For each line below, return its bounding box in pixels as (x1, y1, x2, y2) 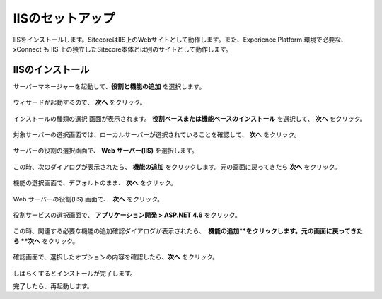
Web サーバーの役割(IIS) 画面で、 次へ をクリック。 (13, 194, 164, 203)
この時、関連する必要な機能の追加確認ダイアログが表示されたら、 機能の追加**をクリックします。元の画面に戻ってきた (13, 227, 364, 235)
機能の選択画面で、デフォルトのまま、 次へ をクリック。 (13, 179, 177, 187)
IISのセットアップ (13, 11, 116, 26)
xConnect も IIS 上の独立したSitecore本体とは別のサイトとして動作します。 (13, 45, 233, 53)
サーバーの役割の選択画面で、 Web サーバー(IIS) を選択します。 (13, 146, 198, 155)
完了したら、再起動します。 (13, 281, 93, 290)
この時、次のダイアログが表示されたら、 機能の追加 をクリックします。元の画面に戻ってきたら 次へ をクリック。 (13, 163, 341, 171)
